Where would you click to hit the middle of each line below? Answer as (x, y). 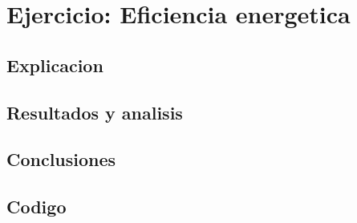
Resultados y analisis (95, 112)
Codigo (37, 207)
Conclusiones (61, 159)
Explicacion (55, 65)
